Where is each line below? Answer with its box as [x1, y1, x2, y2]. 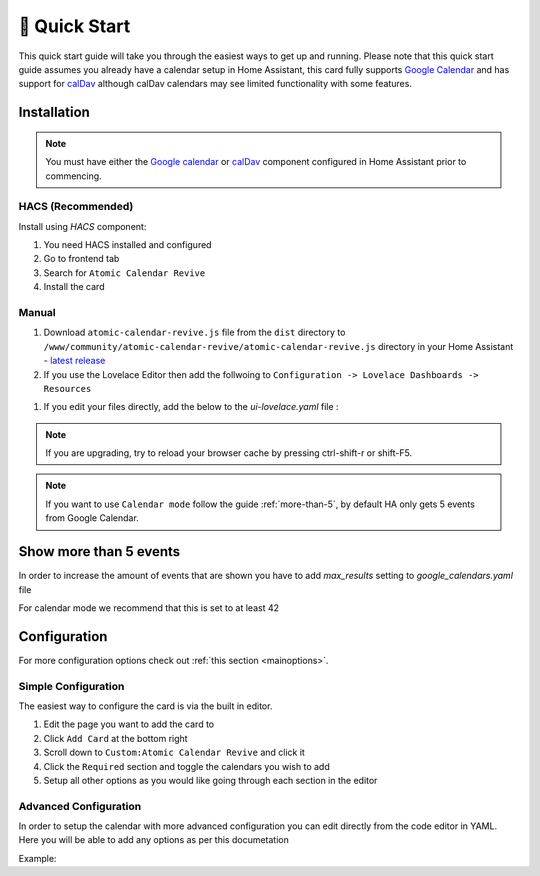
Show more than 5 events [18, 543, 181, 560]
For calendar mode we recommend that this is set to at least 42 [18, 601, 280, 614]
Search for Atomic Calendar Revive [43, 266, 206, 279]
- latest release [43, 355, 106, 367]
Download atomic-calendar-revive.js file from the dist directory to [43, 326, 346, 339]
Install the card [43, 281, 105, 293]
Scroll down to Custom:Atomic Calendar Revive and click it [43, 746, 305, 759]
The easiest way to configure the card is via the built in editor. [18, 700, 273, 712]
